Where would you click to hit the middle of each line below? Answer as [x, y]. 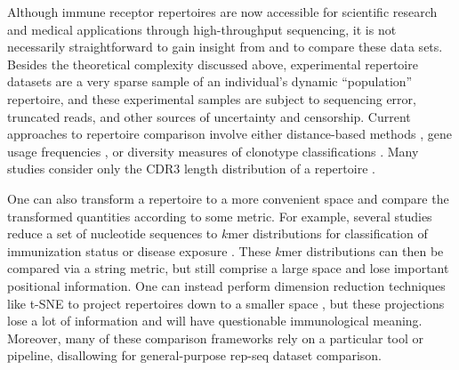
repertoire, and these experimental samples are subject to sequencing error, [212, 98]
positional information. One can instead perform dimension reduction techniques [226, 285]
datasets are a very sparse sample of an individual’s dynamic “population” [210, 81]
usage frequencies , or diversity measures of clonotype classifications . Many [213, 151]
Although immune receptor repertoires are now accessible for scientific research [222, 12]
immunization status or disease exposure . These [139, 250]
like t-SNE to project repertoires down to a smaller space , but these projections [226, 303]
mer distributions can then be [362, 250]
